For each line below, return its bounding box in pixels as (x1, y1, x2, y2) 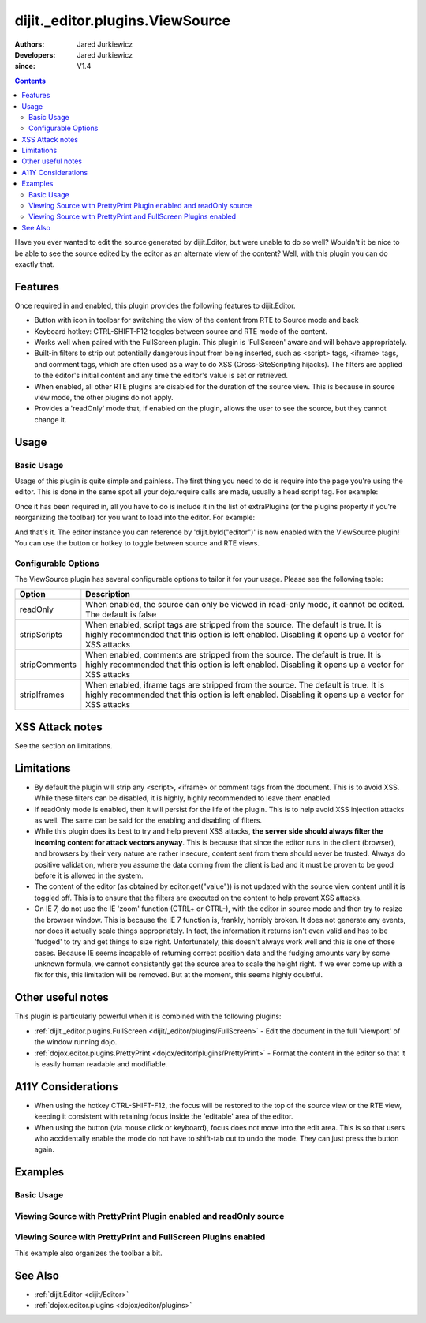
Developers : (14, 50, 56, 59)
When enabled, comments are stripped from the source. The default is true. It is (85, 650, 382, 661)
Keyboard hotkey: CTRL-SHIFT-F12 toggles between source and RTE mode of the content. (34, 326, 327, 335)
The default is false (85, 609, 157, 620)
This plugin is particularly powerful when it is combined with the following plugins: (14, 1011, 282, 1021)
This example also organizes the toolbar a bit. (14, 1248, 163, 1257)
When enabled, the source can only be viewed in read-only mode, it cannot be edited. (85, 599, 405, 610)
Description (85, 589, 130, 600)
